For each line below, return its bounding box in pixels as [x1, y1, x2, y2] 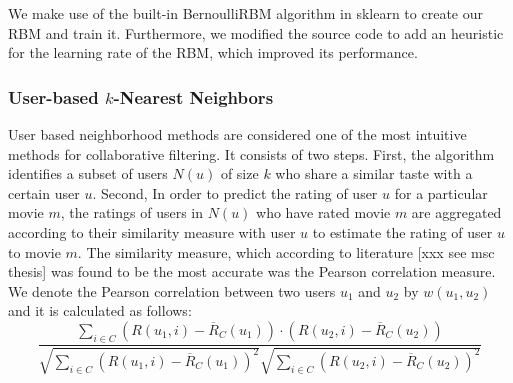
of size [220, 163, 259, 184]
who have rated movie [256, 202, 391, 223]
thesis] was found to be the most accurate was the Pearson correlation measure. [8, 261, 496, 282]
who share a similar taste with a [275, 163, 473, 184]
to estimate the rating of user [312, 221, 493, 242]
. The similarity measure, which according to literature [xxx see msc [77, 241, 495, 262]
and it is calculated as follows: [8, 300, 192, 321]
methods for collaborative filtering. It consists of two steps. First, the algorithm [8, 143, 495, 164]
